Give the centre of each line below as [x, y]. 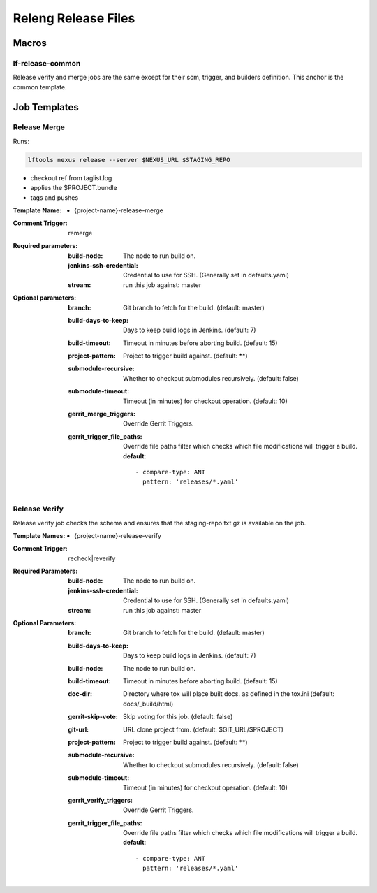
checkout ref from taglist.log [71, 177]
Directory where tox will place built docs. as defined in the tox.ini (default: [229, 694]
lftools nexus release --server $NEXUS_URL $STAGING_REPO [129, 160]
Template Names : [39, 535]
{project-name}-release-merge [119, 210]
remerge [80, 233]
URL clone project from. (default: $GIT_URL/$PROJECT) [204, 729]
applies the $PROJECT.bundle [74, 188]
